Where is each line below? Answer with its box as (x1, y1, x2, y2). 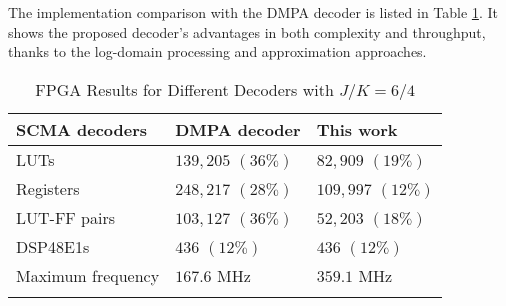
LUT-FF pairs (16, 205, 116, 229)
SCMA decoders (16, 117, 148, 141)
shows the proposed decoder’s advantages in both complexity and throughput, (8, 21, 486, 42)
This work (316, 117, 398, 141)
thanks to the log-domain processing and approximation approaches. (8, 41, 427, 62)
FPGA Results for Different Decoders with (35, 77, 334, 101)
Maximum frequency (16, 263, 160, 287)
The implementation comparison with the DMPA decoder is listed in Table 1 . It (8, 2, 498, 22)
